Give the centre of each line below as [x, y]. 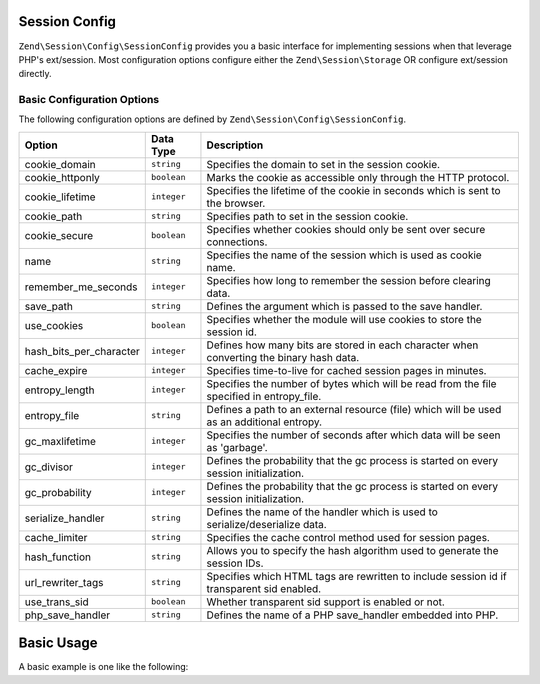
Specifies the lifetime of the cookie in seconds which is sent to [353, 190]
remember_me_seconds [81, 287]
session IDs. [235, 563]
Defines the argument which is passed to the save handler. [344, 306]
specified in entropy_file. [264, 396]
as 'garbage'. [237, 447]
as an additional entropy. [264, 422]
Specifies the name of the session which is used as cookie [344, 255]
